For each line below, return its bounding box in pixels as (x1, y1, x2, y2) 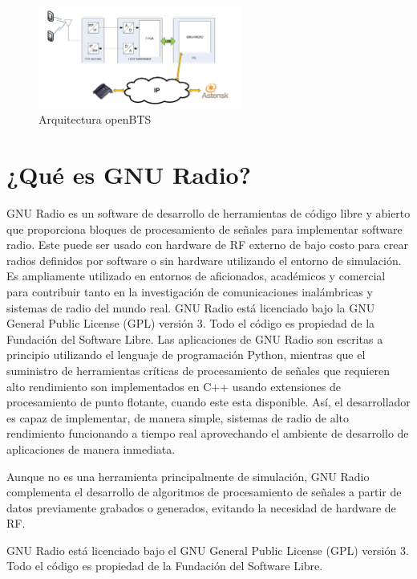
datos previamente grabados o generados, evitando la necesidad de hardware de (6, 499, 396, 516)
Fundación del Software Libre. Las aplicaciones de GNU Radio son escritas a (6, 330, 383, 347)
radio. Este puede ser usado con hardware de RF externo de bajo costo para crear (6, 236, 408, 253)
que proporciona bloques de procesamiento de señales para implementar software (6, 220, 403, 237)
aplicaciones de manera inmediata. (6, 440, 176, 457)
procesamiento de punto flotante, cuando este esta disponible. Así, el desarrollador (6, 393, 411, 410)
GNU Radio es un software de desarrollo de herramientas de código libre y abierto (6, 205, 411, 221)
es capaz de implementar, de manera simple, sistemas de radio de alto (6, 409, 350, 426)
